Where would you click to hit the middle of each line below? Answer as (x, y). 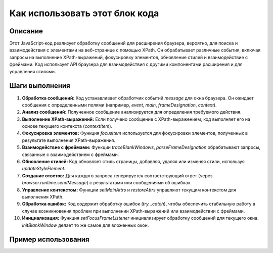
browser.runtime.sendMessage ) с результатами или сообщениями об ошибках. (107, 183)
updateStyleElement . (44, 169)
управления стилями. (33, 71)
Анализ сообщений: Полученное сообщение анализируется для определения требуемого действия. (132, 112)
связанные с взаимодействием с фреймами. (71, 155)
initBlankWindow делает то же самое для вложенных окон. (85, 225)
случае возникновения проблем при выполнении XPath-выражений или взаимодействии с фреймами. (133, 211)
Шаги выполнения (40, 86)
